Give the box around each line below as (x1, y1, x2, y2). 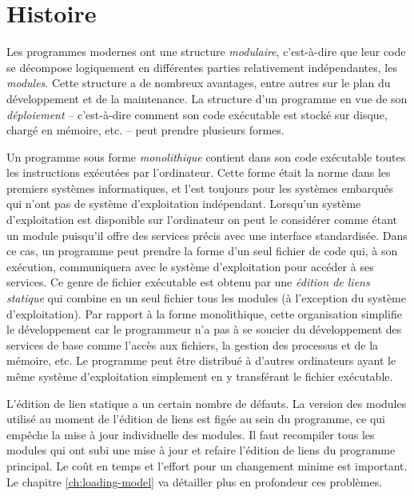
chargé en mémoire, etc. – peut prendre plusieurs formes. (6, 122, 285, 138)
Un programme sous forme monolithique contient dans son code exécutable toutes (6, 148, 406, 165)
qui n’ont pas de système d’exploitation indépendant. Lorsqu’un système (6, 195, 361, 212)
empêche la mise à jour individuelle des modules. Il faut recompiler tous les (6, 426, 375, 442)
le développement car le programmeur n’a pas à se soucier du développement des (6, 321, 402, 338)
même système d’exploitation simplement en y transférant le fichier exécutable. (6, 368, 393, 384)
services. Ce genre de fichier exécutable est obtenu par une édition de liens (6, 274, 370, 290)
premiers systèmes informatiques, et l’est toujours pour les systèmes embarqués (6, 179, 394, 196)
